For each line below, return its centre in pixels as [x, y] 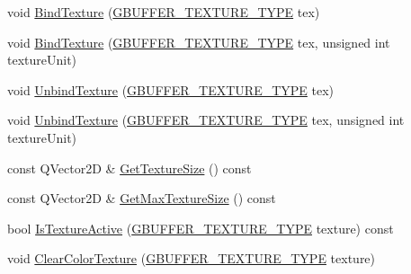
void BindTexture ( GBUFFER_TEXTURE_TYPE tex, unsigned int [199, 42]
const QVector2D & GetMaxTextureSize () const [142, 198]
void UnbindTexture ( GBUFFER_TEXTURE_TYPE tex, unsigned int [206, 120]
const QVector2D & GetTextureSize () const [130, 168]
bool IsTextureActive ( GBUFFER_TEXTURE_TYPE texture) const [201, 228]
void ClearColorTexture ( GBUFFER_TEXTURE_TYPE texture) [192, 258]
